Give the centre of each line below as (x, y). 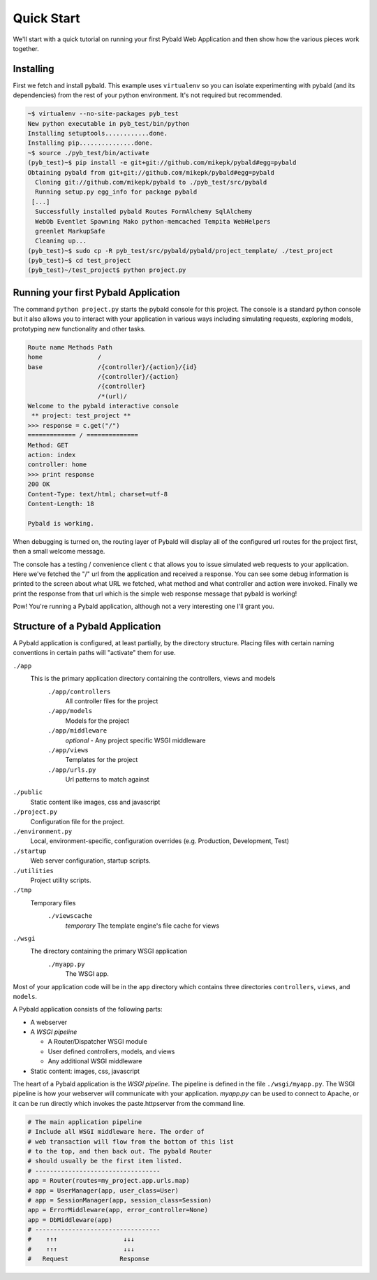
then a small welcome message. (59, 552)
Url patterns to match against (107, 779)
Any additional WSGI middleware (95, 1061)
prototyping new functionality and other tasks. (79, 329)
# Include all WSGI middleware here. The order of (116, 1132)
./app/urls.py (72, 770)
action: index (52, 455)
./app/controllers (79, 691)
